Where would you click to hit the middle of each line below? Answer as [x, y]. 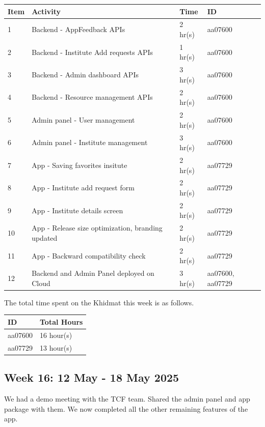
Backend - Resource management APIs [92, 97]
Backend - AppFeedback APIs [78, 29]
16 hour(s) [56, 335]
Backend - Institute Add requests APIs [92, 52]
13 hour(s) [56, 347]
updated [45, 237]
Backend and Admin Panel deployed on [93, 273]
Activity [46, 11]
